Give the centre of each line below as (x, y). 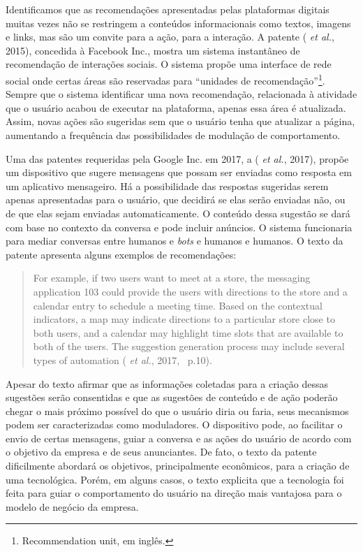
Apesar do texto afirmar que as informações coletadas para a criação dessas (167, 383)
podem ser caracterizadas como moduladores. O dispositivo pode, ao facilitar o (174, 424)
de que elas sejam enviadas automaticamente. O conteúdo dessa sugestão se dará (178, 213)
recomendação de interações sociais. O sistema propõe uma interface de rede (169, 64)
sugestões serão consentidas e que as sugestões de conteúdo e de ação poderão (172, 397)
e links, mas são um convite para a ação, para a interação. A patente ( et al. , (170, 37)
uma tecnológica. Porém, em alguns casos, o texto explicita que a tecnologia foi (175, 479)
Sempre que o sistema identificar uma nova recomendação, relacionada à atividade (181, 94)
